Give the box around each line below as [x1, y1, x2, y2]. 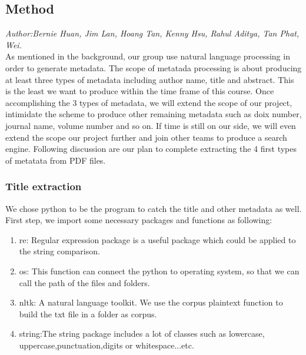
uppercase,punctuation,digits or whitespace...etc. [19, 339, 194, 351]
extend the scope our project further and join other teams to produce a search [5, 131, 287, 143]
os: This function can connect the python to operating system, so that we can [19, 264, 300, 277]
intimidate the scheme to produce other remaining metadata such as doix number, [5, 108, 302, 120]
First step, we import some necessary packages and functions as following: [5, 214, 272, 226]
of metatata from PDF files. [5, 154, 106, 166]
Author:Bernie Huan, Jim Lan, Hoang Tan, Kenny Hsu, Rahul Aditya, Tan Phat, [5, 27, 300, 39]
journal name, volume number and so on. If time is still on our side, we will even [5, 119, 296, 131]
